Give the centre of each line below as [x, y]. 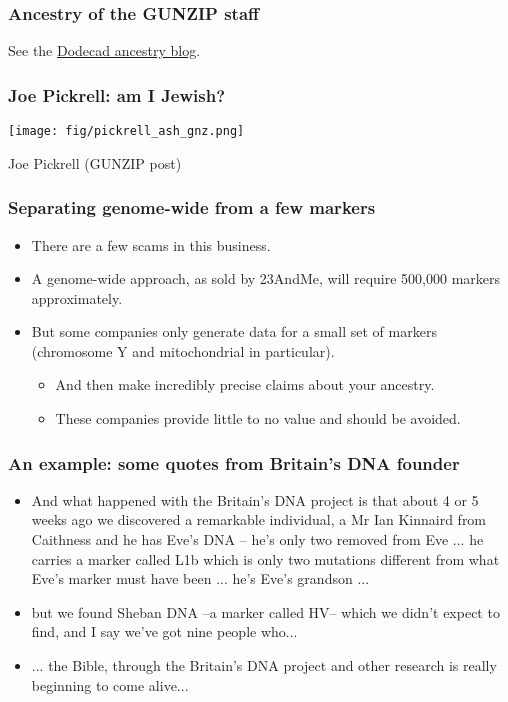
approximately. [77, 297]
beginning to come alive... [110, 684]
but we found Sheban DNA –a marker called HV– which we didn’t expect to [265, 611]
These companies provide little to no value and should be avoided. [258, 418]
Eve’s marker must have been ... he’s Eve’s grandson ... [200, 578]
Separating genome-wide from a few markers [192, 207]
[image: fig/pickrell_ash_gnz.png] [126, 131]
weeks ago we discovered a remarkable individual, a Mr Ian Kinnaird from [259, 519]
